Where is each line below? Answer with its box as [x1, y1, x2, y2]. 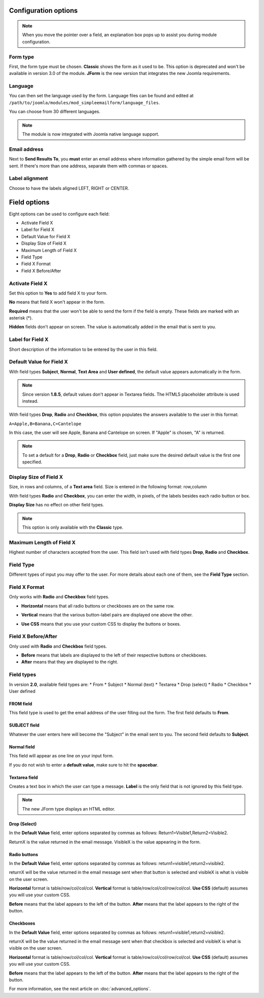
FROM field [9, 701, 32, 706]
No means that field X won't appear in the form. [9, 299, 105, 305]
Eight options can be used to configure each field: [9, 211, 110, 217]
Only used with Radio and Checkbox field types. [9, 643, 107, 649]
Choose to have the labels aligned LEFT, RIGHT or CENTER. [9, 185, 130, 191]
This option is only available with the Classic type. [22, 524, 124, 530]
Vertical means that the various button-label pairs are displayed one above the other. [21, 612, 193, 618]
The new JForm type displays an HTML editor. [22, 806, 115, 812]
